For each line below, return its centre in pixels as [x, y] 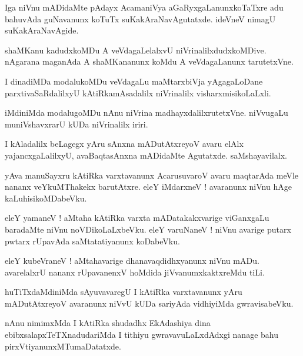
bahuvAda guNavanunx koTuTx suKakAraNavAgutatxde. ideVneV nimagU [140, 19]
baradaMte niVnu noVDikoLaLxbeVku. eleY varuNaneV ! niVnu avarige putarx [148, 229]
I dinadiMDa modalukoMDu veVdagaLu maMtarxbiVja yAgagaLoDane [134, 81]
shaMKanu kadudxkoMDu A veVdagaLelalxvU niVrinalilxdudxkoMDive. [136, 50]
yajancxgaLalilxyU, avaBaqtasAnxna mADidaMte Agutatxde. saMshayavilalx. [146, 155]
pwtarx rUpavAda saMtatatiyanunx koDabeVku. [92, 241]
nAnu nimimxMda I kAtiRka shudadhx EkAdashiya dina [108, 323]
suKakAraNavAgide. [42, 30]
